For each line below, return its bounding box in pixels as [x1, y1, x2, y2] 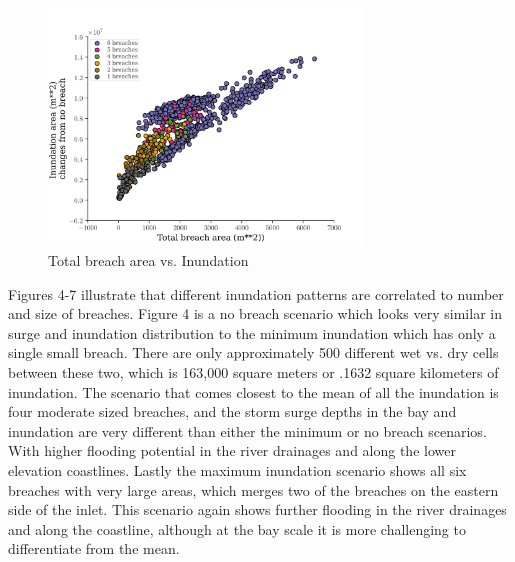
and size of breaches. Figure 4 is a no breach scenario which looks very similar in [8, 303, 502, 324]
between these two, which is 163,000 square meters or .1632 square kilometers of [8, 362, 499, 383]
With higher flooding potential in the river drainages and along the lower [8, 440, 456, 461]
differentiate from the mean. [8, 538, 180, 559]
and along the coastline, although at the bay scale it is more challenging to [8, 518, 466, 539]
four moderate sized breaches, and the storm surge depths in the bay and [8, 401, 457, 422]
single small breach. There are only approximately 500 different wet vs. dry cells [8, 342, 499, 363]
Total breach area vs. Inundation [48, 250, 249, 271]
